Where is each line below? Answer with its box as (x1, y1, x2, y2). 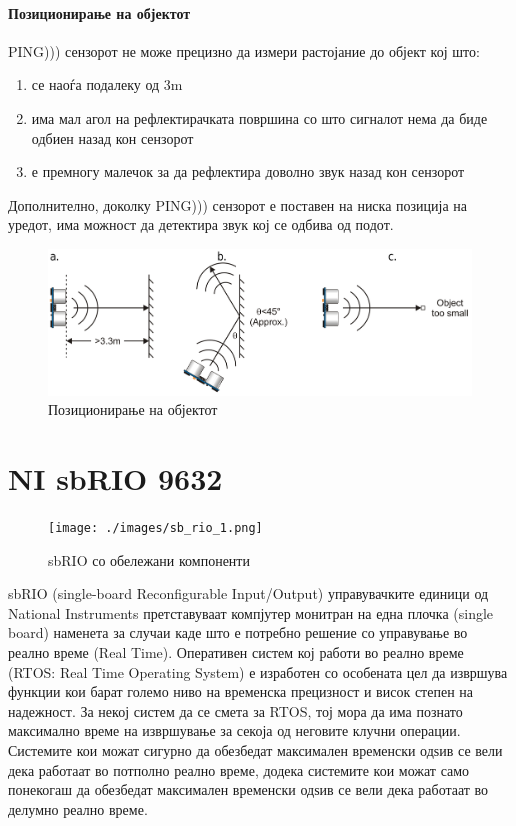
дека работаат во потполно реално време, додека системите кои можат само (8, 759, 470, 780)
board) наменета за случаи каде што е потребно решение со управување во (8, 622, 468, 643)
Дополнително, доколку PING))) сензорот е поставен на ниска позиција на (8, 194, 468, 215)
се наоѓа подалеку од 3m (31, 74, 183, 95)
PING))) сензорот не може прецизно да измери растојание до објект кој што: (8, 40, 480, 61)
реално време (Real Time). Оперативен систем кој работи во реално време (8, 642, 464, 663)
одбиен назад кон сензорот (31, 127, 194, 148)
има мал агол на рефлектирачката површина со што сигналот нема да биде (31, 107, 488, 128)
